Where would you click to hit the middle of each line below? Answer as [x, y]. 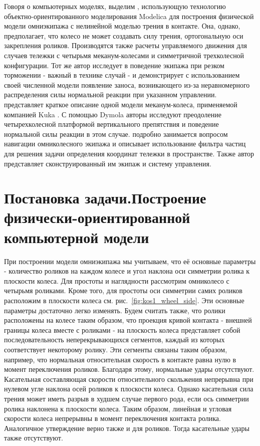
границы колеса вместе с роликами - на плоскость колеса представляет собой [122, 329]
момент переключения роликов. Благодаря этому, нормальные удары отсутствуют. [129, 369]
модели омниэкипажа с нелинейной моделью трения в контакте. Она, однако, [122, 26]
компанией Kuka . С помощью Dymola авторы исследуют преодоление [113, 114]
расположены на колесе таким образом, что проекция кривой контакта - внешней [128, 320]
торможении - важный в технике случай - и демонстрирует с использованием [122, 75]
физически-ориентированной [97, 217]
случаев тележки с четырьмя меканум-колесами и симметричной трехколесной [124, 55]
